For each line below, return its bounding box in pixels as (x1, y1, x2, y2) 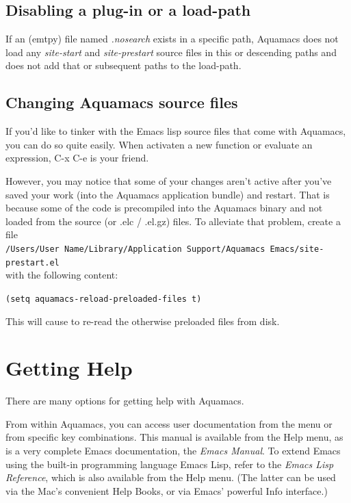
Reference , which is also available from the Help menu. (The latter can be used (5, 470, 336, 485)
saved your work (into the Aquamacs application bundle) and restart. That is (5, 187, 330, 201)
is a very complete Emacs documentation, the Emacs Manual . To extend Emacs (5, 443, 341, 457)
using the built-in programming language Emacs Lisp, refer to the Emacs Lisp (5, 456, 334, 471)
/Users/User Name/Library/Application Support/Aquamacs (5, 244, 265, 254)
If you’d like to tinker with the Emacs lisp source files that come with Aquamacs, (5, 124, 346, 138)
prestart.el (5, 257, 60, 268)
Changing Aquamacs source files (5, 92, 238, 113)
